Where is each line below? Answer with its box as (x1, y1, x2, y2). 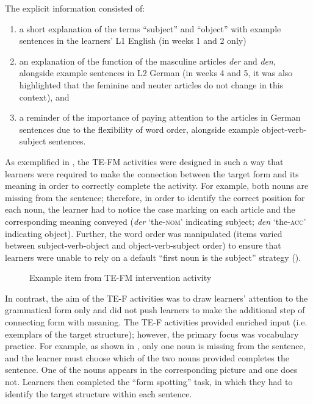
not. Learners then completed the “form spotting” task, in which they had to (5, 375, 293, 388)
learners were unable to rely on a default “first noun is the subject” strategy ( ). (5, 250, 301, 263)
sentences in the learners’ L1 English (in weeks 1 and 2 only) (19, 34, 246, 47)
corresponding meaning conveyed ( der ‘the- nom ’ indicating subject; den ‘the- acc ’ (5, 214, 306, 227)
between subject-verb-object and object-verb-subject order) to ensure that (5, 239, 281, 252)
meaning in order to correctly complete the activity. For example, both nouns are (5, 179, 309, 192)
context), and (19, 90, 70, 103)
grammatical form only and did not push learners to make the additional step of (5, 303, 305, 316)
